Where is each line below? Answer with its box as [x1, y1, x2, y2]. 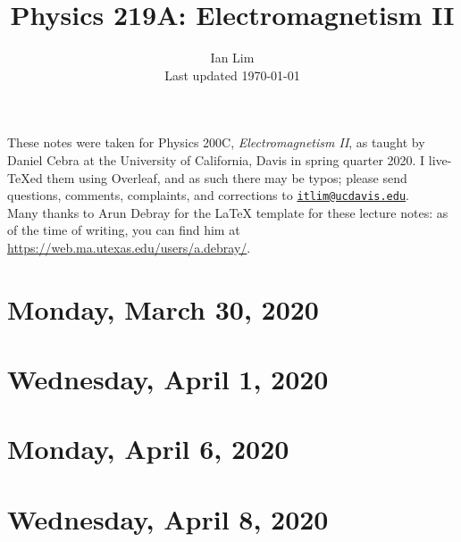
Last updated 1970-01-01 [164, 65, 300, 84]
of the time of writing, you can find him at [7, 221, 240, 239]
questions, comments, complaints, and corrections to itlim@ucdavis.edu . [7, 186, 409, 204]
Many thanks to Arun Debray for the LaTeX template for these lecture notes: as [7, 203, 448, 221]
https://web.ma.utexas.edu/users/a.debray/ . [7, 238, 251, 256]
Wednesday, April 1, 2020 [7, 361, 329, 397]
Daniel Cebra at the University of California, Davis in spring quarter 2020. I [7, 150, 425, 169]
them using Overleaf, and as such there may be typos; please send [46, 168, 407, 187]
